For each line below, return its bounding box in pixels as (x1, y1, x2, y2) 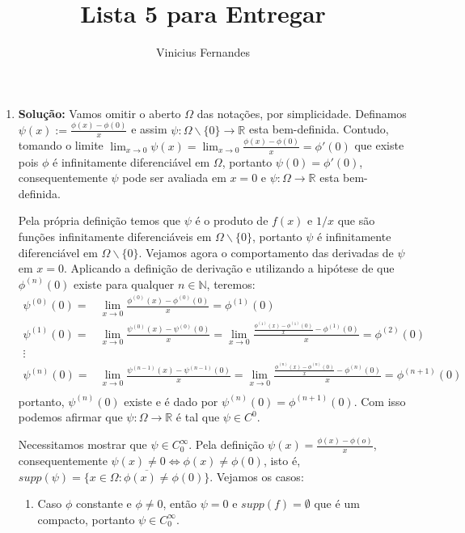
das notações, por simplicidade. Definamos (197, 104, 407, 121)
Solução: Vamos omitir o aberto (18, 104, 181, 121)
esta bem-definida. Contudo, (248, 121, 389, 137)
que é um (314, 495, 360, 512)
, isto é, (263, 452, 301, 469)
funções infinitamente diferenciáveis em (18, 227, 212, 244)
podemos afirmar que (18, 408, 123, 425)
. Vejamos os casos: (209, 467, 304, 484)
